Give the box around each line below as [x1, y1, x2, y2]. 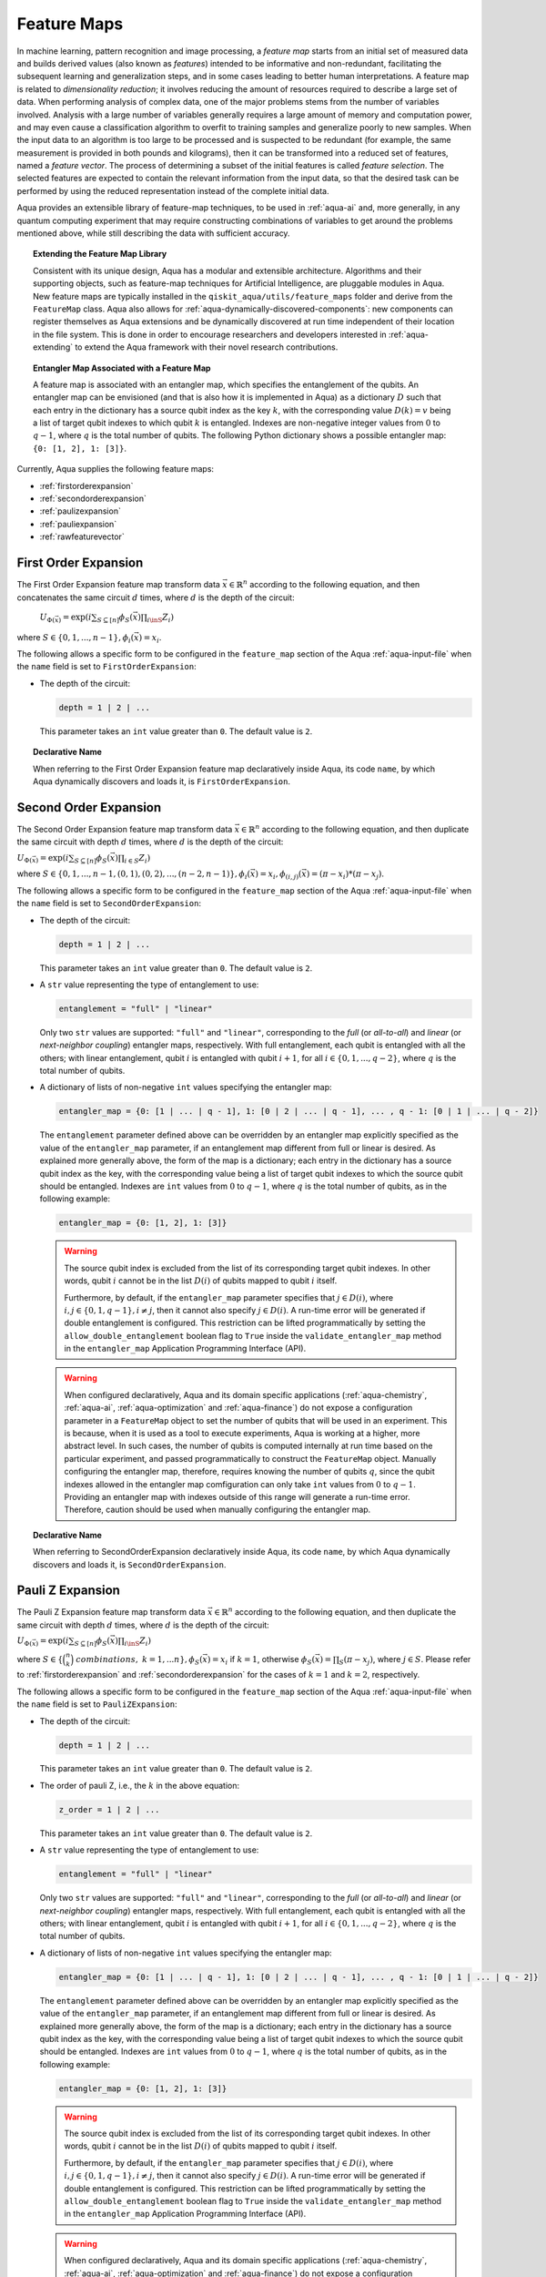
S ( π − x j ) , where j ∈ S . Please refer [339, 1653, 471, 1667]
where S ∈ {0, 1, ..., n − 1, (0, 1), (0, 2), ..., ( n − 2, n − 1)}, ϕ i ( [16, 868, 251, 882]
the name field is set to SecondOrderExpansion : [16, 898, 202, 909]
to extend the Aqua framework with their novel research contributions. [74, 342, 339, 352]
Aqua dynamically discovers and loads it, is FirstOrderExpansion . [33, 775, 291, 787]
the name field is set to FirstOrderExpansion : [16, 661, 197, 672]
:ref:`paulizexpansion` [39, 505, 122, 516]
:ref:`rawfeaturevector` [39, 531, 125, 542]
